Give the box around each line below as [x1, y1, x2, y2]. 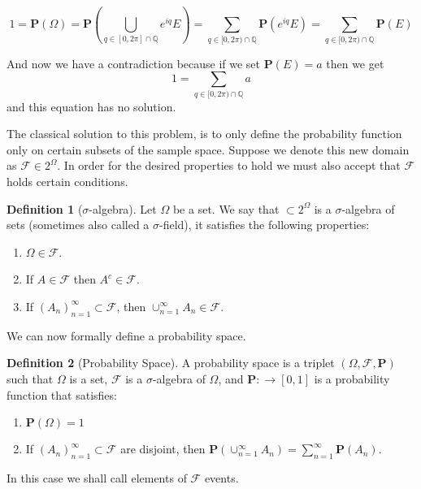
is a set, [69, 370, 108, 387]
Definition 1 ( [7, 200, 83, 217]
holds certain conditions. [7, 172, 128, 189]
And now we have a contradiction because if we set [7, 54, 261, 71]
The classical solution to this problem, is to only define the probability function [7, 125, 402, 142]
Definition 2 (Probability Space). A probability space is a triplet [7, 354, 335, 371]
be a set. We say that [172, 200, 280, 217]
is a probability [314, 370, 390, 387]
